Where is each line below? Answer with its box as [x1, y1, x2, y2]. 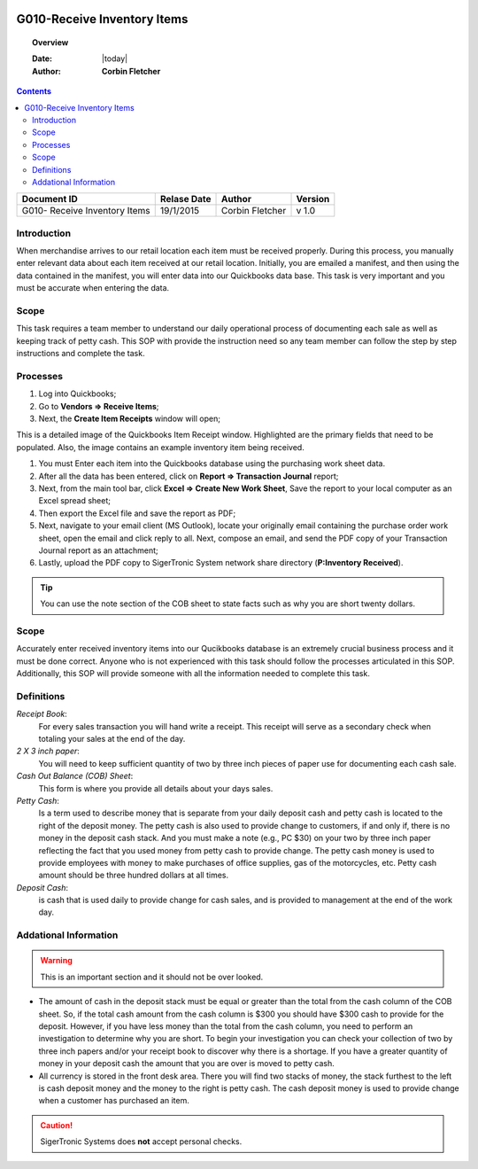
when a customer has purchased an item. [38, 1095, 189, 1106]
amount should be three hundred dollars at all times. [38, 869, 229, 881]
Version [296, 193, 330, 206]
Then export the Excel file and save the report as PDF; [38, 508, 236, 518]
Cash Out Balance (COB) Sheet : [16, 771, 134, 782]
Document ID [21, 193, 79, 206]
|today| [102, 53, 128, 64]
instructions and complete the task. [16, 348, 145, 359]
